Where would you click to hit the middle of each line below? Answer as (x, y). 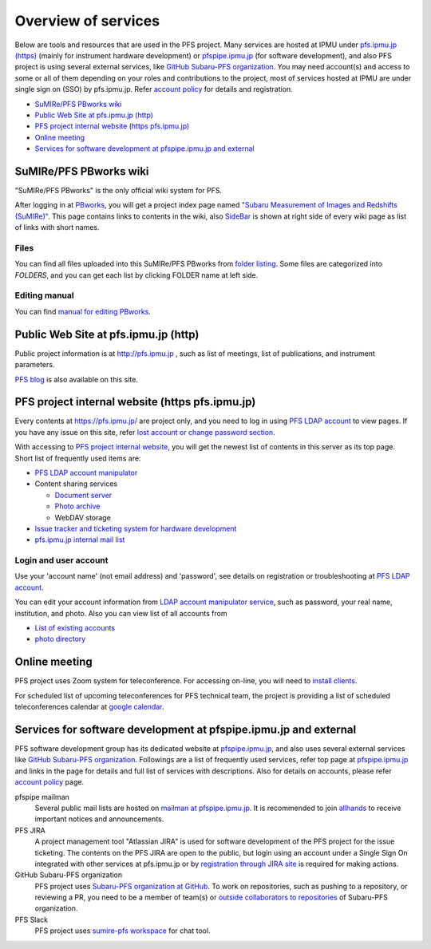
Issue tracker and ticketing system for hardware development (136, 528)
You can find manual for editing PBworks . (83, 311)
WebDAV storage (83, 517)
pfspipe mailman (42, 797)
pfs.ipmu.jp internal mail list (80, 540)
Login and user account (61, 560)
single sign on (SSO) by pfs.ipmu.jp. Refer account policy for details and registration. (154, 89)
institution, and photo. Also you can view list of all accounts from (121, 613)
